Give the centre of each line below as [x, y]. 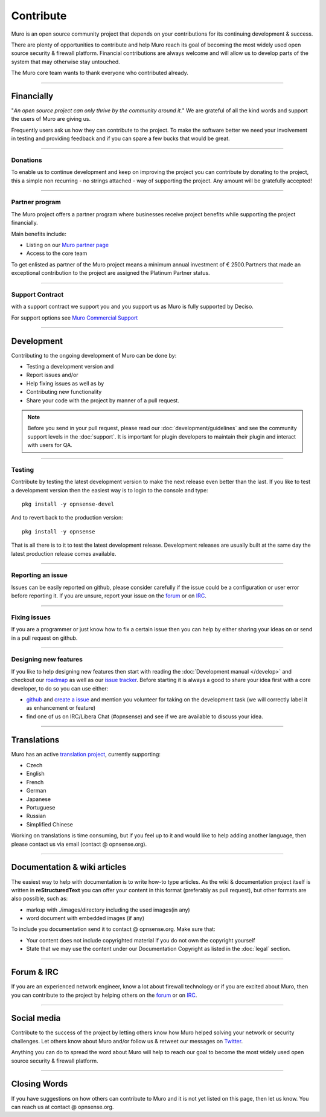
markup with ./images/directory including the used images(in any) [108, 910]
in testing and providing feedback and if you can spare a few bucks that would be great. [121, 138]
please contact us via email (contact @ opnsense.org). [79, 844]
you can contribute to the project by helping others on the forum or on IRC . [104, 995]
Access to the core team [57, 253]
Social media [36, 1018]
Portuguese [41, 808]
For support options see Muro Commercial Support [75, 318]
